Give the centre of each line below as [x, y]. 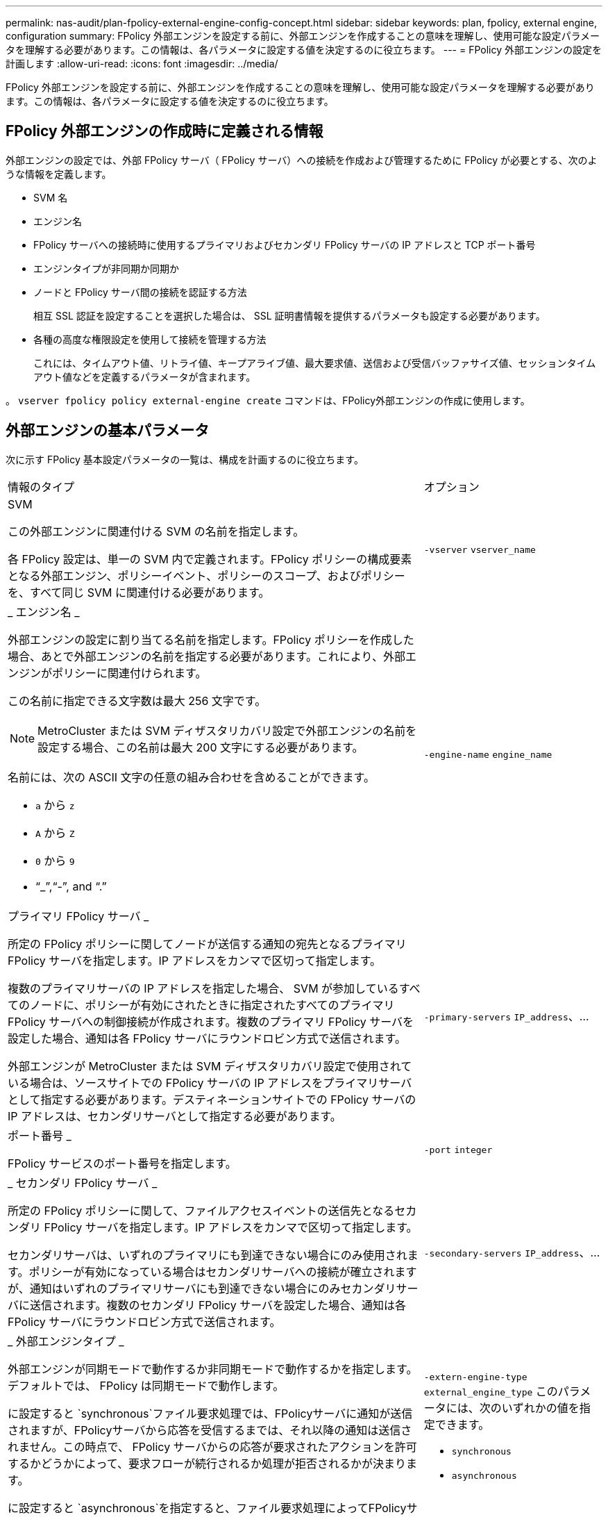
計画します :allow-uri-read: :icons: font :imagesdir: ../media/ [142, 64]
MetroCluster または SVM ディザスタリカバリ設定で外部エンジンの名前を [227, 730]
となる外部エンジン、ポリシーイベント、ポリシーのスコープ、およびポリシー [206, 575]
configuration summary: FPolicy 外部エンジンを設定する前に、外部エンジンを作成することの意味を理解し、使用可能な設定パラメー [303, 36]
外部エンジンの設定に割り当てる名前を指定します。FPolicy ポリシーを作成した [211, 639]
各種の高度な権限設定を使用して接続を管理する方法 [150, 339]
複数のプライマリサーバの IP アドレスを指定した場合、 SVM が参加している [203, 988]
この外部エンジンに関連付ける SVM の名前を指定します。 [156, 531]
